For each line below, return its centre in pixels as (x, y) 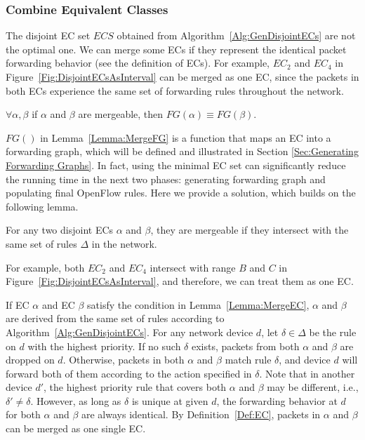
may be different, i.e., (313, 387)
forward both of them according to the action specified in (129, 373)
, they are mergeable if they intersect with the (250, 230)
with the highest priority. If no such (104, 346)
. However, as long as (76, 400)
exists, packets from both (245, 346)
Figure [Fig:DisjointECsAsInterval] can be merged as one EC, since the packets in (182, 76)
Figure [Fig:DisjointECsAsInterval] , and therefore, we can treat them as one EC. (180, 281)
